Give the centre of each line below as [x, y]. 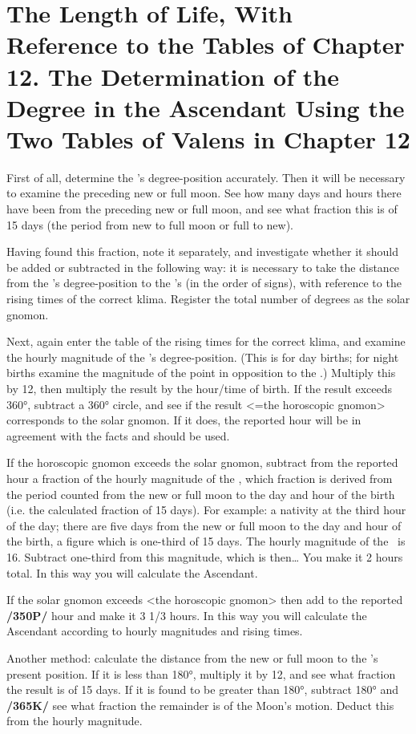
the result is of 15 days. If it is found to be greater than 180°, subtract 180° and [202, 689]
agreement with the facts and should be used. [118, 435]
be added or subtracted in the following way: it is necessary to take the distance [203, 267]
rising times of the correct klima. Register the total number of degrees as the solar [208, 299]
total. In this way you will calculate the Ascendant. [132, 572]
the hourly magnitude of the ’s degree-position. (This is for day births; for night [203, 357]
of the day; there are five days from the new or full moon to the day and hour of [204, 525]
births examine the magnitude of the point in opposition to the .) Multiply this [201, 373]
